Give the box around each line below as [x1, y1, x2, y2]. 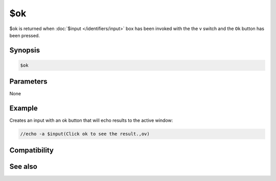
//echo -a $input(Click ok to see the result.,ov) [20, 131, 150, 137]
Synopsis [9, 46, 40, 55]
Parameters [9, 77, 48, 86]
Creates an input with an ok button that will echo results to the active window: [9, 117, 173, 123]
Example [9, 104, 38, 113]
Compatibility [9, 146, 54, 154]
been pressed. [9, 32, 40, 38]
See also [9, 162, 38, 171]
